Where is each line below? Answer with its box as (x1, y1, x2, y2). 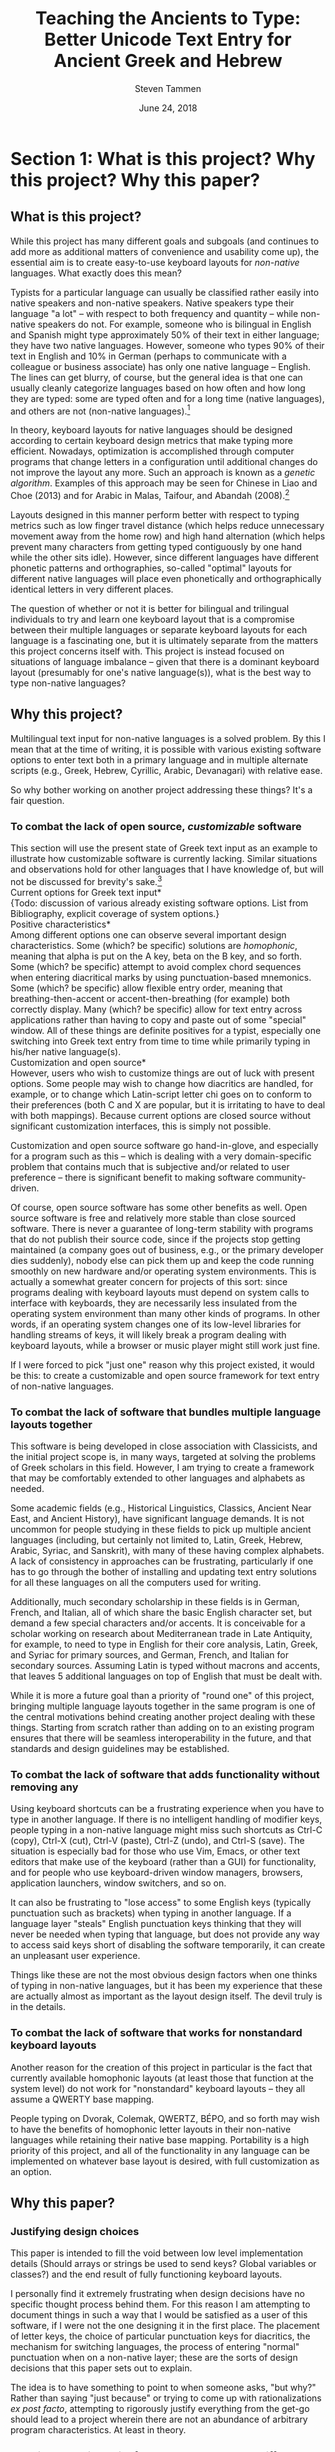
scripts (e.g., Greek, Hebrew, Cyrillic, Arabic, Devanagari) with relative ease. (10, 764, 323, 776)
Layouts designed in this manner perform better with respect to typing (10, 509, 300, 521)
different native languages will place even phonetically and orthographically (10, 573, 322, 585)
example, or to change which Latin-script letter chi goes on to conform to (10, 1088, 313, 1100)
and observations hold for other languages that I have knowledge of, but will (10, 863, 324, 876)
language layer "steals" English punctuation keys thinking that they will (10, 1918, 302, 1930)
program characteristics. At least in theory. (10, 2424, 187, 2436)
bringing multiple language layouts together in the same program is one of (10, 1700, 316, 1712)
